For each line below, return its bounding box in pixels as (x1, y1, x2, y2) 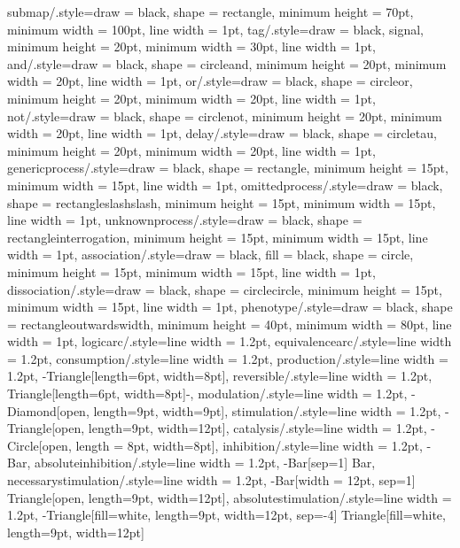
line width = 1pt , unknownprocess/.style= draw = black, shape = (7, 211, 363, 229)
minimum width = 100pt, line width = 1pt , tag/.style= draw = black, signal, (7, 19, 425, 38)
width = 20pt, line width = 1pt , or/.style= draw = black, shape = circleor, (7, 72, 413, 90)
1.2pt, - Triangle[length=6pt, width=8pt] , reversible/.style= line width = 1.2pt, (7, 367, 433, 385)
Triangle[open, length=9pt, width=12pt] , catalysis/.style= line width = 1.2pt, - (7, 419, 435, 437)
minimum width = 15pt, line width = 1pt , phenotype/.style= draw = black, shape (7, 297, 453, 316)
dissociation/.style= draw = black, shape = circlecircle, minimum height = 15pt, (7, 280, 442, 298)
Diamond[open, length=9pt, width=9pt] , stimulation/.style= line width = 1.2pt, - (7, 401, 449, 420)
